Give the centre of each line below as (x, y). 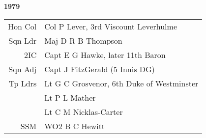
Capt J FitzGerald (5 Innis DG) (100, 69)
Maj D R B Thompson (83, 40)
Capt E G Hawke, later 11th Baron (105, 55)
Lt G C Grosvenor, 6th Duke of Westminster (121, 83)
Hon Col (22, 26)
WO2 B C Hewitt (75, 126)
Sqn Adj (23, 69)
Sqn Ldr (23, 40)
